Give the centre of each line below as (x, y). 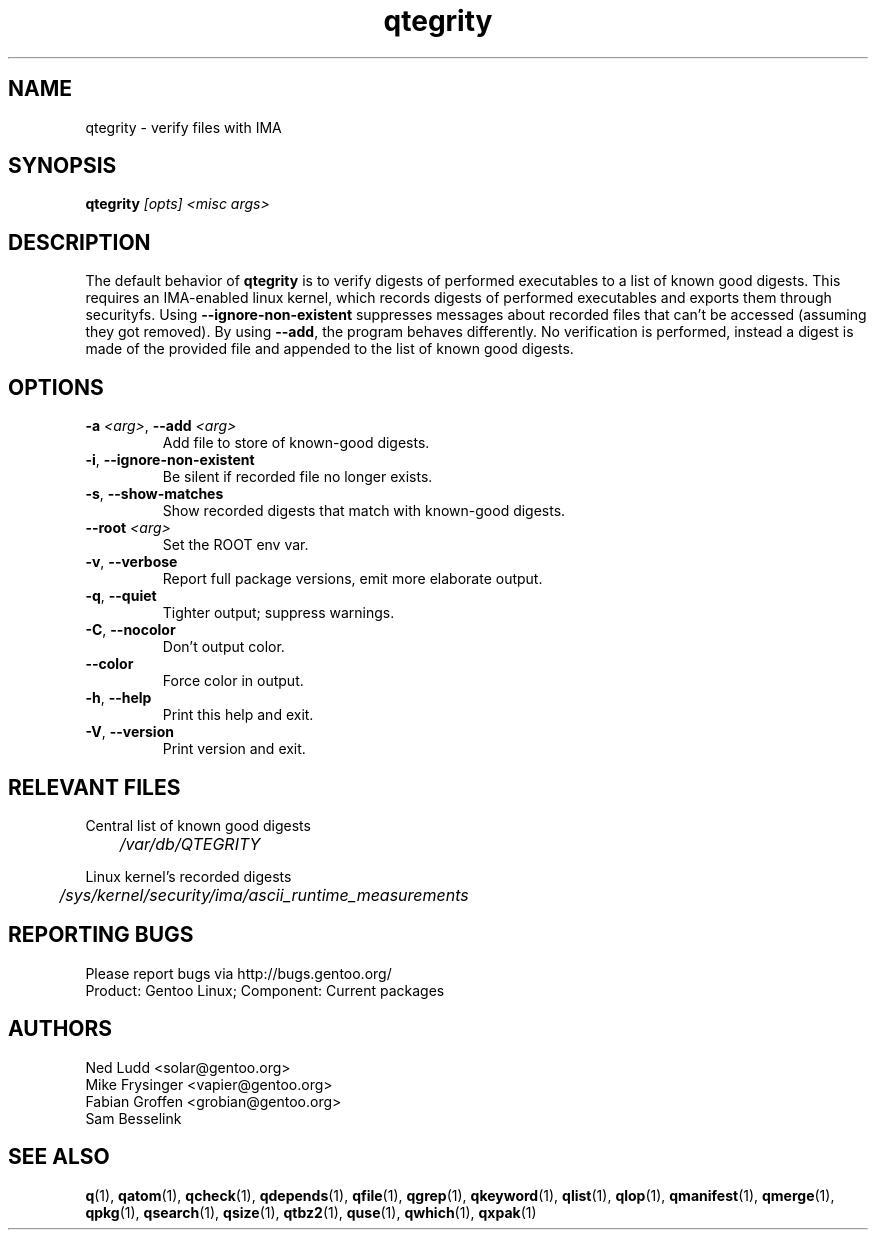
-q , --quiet (121, 596)
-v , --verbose (131, 562)
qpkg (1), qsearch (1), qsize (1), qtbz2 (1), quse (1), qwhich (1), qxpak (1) (311, 1212)
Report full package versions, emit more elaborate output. (352, 579)
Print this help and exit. (238, 715)
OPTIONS (56, 387)
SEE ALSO (59, 1157)
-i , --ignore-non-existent (170, 460)
